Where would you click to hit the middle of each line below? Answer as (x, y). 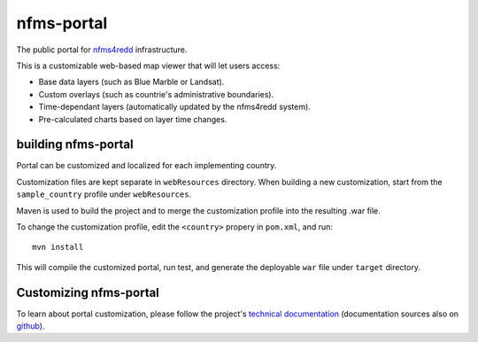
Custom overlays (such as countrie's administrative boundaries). (156, 94)
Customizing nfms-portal (88, 292)
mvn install (58, 247)
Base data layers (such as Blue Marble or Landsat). (131, 82)
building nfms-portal (75, 145)
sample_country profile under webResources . (104, 194)
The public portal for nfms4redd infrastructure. (102, 50)
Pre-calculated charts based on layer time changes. (133, 119)
